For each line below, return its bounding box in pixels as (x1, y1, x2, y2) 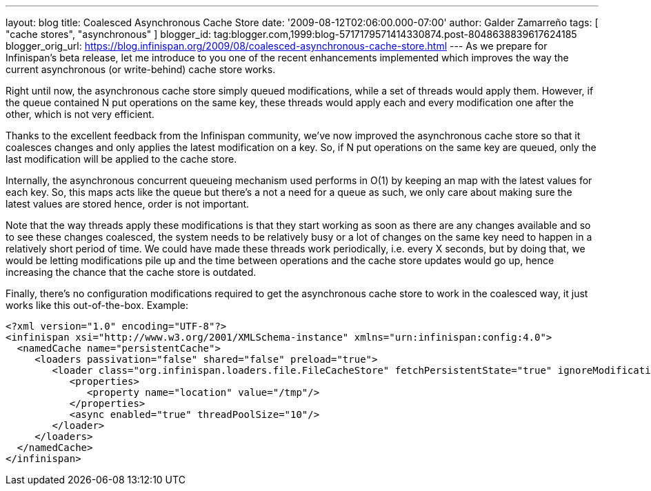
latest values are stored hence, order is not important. (6, 198, 250, 210)
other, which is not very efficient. (6, 108, 154, 120)
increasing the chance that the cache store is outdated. (6, 266, 257, 278)
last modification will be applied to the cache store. (6, 153, 237, 165)
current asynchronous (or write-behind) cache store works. (6, 63, 276, 75)
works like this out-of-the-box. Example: (6, 299, 189, 311)
